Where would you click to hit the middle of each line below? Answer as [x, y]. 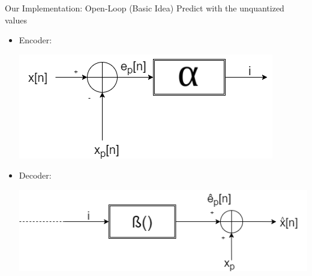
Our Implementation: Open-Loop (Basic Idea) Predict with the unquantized [145, 8]
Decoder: [35, 175]
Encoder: [35, 40]
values [16, 20]
